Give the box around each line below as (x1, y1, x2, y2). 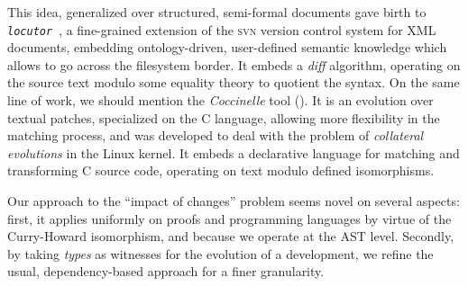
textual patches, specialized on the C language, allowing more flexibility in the (7, 108, 440, 127)
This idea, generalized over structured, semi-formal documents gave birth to (7, 3, 427, 21)
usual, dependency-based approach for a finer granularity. (7, 262, 325, 281)
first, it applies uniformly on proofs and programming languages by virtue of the (7, 209, 452, 228)
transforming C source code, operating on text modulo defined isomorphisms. (7, 161, 435, 180)
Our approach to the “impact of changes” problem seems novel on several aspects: (7, 192, 460, 210)
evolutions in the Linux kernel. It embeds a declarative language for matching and (7, 143, 460, 162)
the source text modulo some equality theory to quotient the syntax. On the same (7, 73, 460, 92)
